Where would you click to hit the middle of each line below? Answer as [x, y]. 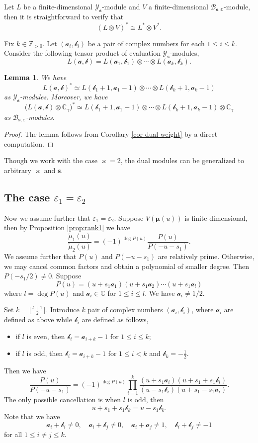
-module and [121, 6]
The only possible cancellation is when [63, 399]
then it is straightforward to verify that [64, 17]
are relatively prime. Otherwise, [206, 256]
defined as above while [38, 319]
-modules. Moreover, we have [64, 97]
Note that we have [32, 416]
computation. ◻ [29, 143]
